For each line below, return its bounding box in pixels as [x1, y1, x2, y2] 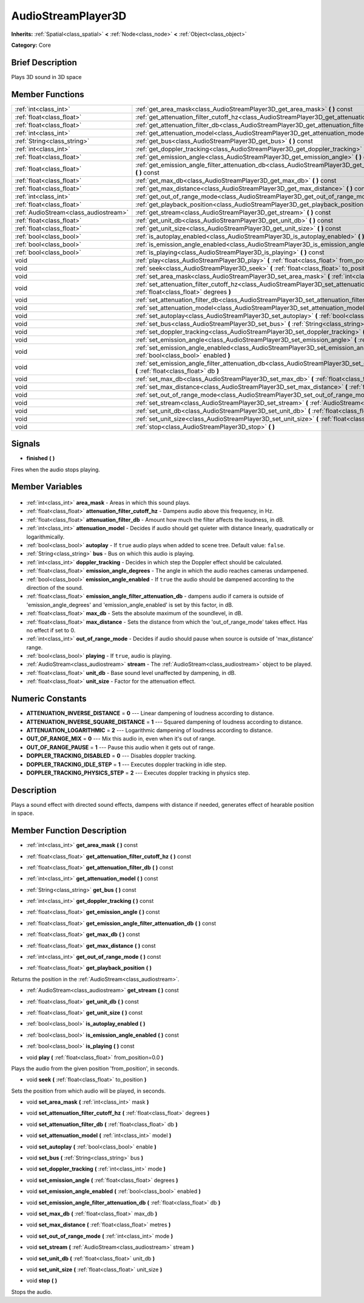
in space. [11, 809, 35, 817]
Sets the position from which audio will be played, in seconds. [11, 1087, 166, 1094]
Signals [11, 438, 41, 449]
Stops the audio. [11, 1288, 53, 1295]
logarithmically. [26, 533, 65, 541]
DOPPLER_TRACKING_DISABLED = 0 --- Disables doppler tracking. [26, 752, 197, 759]
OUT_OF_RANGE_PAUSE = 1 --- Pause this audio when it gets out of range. [26, 744, 215, 751]
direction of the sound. [26, 584, 84, 591]
